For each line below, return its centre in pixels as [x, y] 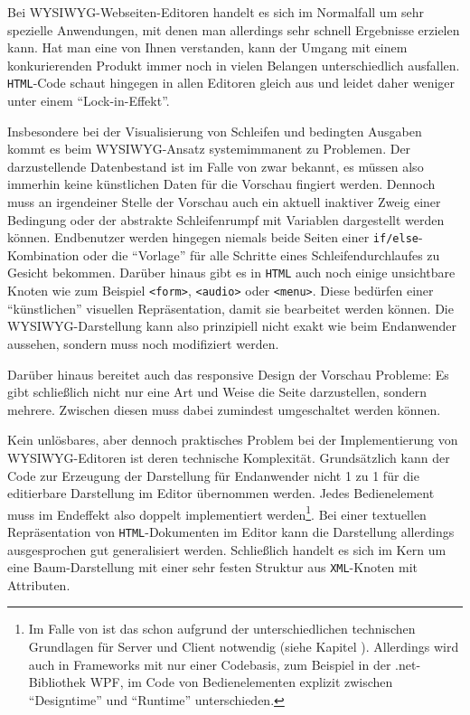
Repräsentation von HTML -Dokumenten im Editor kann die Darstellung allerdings [231, 531]
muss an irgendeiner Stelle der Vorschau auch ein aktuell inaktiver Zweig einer [224, 202]
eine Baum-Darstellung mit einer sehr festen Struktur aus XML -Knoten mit [213, 567]
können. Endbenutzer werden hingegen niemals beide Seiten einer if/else [213, 237]
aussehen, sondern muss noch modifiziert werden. [143, 343]
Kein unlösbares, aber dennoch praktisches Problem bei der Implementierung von [233, 440]
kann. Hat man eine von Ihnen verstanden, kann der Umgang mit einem [207, 47]
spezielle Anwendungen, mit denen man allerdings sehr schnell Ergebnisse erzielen [234, 29]
